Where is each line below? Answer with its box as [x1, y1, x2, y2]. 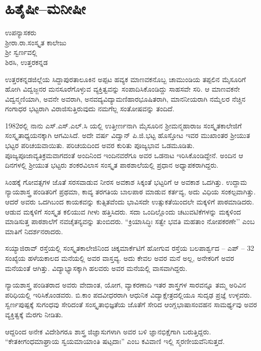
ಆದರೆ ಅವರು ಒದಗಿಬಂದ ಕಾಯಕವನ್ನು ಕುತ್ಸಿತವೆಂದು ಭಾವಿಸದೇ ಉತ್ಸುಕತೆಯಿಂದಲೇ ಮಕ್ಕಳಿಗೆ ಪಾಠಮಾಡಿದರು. [5, 196, 254, 207]
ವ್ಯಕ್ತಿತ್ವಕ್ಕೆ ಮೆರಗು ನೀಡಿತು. [5, 309, 63, 319]
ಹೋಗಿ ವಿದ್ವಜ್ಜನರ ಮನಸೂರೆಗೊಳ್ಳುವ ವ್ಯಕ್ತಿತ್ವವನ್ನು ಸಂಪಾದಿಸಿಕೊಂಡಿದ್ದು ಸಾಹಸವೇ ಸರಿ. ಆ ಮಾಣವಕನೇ [5, 84, 240, 94]
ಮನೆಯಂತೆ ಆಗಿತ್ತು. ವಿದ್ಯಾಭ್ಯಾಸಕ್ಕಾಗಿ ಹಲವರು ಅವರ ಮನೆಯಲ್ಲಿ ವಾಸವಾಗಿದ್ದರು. [5, 262, 188, 273]
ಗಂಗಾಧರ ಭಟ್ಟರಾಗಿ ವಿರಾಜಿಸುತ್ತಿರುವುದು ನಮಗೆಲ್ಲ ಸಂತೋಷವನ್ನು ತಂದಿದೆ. [5, 103, 175, 114]
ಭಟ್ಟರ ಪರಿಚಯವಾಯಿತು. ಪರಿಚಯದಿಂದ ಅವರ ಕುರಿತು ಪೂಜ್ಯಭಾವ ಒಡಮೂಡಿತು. [5, 140, 195, 151]
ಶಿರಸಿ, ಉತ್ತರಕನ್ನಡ [5, 56, 48, 67]
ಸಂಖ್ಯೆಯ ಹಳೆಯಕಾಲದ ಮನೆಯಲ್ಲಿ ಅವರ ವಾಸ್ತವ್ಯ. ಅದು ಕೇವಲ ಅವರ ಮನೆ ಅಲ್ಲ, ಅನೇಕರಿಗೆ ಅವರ [5, 253, 234, 263]
